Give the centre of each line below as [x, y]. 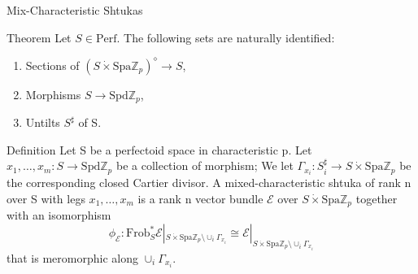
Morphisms [53, 94]
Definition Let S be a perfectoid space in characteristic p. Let [159, 149]
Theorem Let [39, 37]
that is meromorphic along [72, 257]
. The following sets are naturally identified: [226, 37]
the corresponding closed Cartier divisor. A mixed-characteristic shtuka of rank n [209, 183]
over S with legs [46, 199]
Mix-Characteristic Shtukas [75, 10]
